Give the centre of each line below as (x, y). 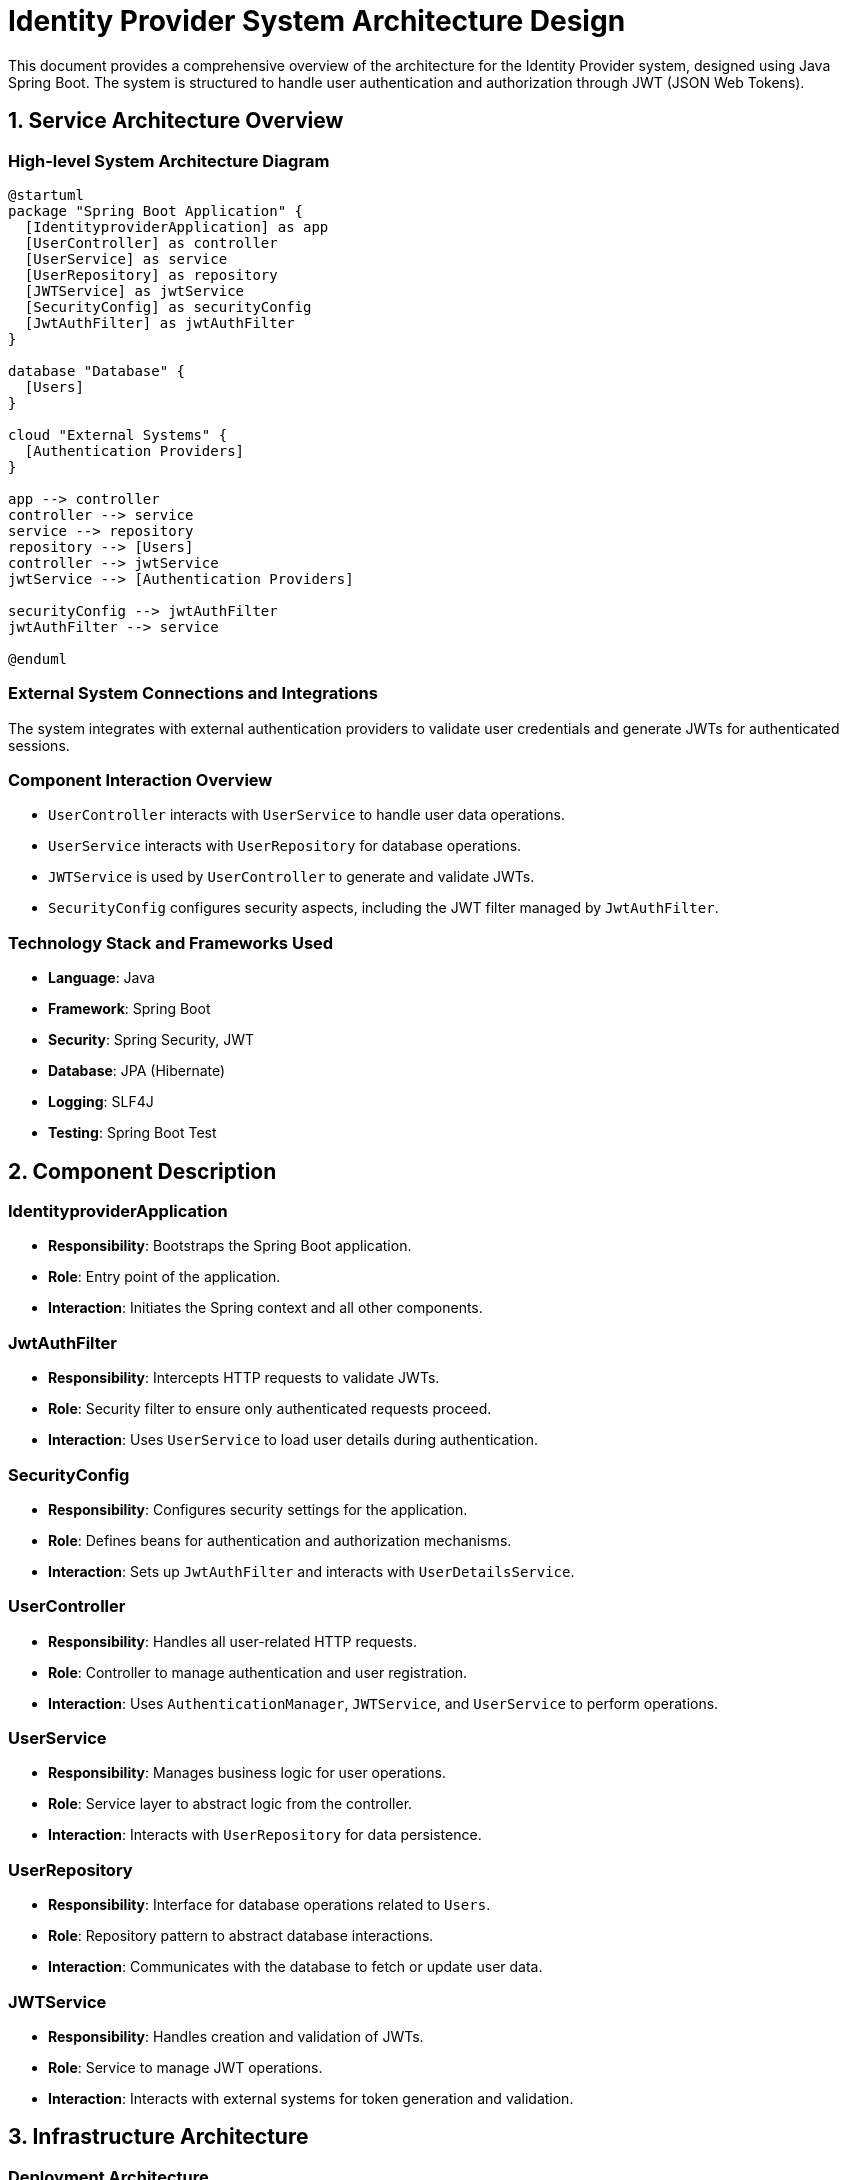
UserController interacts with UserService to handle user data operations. (306, 815)
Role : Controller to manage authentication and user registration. (258, 1672)
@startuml (46, 194)
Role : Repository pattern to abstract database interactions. (241, 1936)
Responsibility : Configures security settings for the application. (258, 1509)
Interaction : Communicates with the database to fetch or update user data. (295, 1967)
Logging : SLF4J (101, 1102)
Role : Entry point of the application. (164, 1277)
